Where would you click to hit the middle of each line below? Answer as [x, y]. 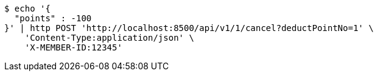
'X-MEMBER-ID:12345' [73, 47]
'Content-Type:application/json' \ [109, 38]
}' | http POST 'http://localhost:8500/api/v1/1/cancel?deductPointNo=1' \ [189, 28]
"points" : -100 [53, 18]
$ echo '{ [27, 9]
